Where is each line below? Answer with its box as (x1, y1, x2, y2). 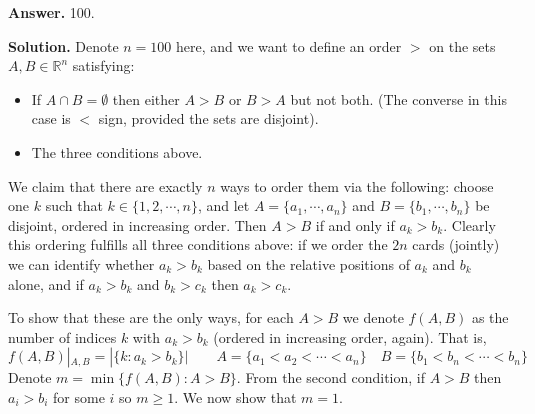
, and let (197, 195, 250, 216)
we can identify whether (8, 253, 155, 274)
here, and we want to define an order (176, 35, 402, 56)
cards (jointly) (412, 234, 500, 255)
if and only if (315, 214, 395, 235)
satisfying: (72, 55, 135, 76)
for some (53, 386, 105, 407)
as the (471, 307, 509, 328)
